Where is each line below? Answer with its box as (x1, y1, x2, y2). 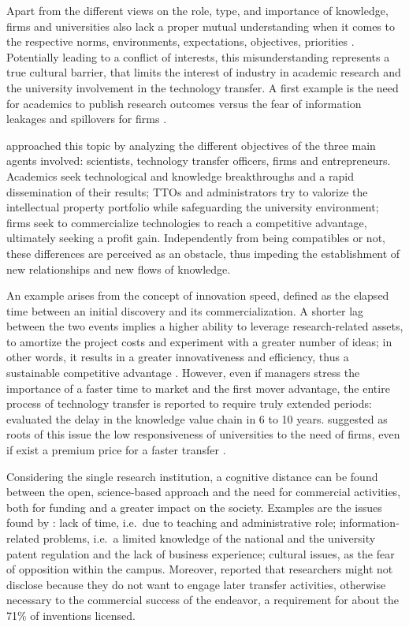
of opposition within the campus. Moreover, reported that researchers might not (6, 561, 393, 577)
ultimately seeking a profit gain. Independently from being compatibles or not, (6, 230, 385, 246)
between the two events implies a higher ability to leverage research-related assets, (6, 318, 403, 334)
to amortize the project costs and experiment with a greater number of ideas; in (6, 333, 392, 349)
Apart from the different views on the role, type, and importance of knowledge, (6, 2, 389, 18)
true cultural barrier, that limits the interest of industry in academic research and (6, 64, 401, 80)
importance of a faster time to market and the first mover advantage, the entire (6, 379, 390, 396)
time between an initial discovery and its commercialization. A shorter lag (6, 302, 364, 319)
